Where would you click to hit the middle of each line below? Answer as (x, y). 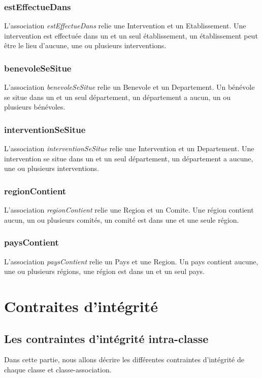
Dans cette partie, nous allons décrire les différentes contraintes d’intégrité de (124, 359)
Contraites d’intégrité (81, 306)
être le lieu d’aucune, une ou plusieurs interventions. (85, 45)
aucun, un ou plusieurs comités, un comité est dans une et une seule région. (122, 219)
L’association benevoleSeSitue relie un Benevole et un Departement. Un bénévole (129, 87)
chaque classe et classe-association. (58, 369)
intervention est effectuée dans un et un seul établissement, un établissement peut (131, 35)
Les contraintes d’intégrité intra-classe (106, 338)
